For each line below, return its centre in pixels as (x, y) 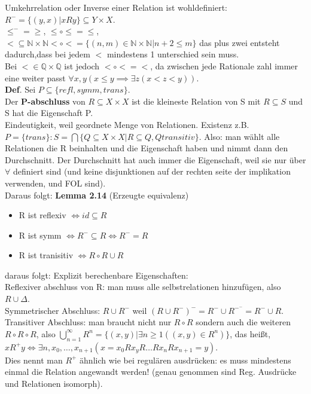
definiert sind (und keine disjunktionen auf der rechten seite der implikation (152, 171)
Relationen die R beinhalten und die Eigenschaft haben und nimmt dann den (147, 148)
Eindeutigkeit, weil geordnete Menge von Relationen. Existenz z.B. (127, 124)
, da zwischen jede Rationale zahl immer (224, 65)
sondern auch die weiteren (243, 322)
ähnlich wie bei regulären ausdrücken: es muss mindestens (185, 360)
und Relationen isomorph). (54, 383)
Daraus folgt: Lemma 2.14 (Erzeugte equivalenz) (97, 195)
